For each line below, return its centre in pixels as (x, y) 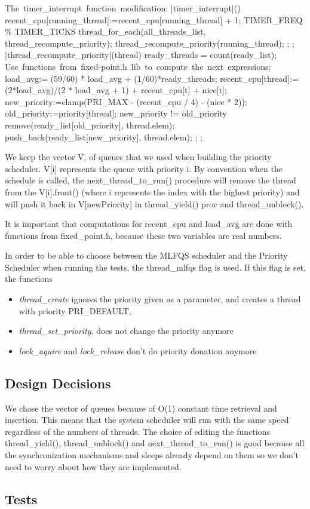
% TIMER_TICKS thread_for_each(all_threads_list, (105, 31)
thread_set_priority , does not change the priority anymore (126, 331)
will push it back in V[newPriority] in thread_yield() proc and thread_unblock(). (154, 203)
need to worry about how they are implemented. (93, 466)
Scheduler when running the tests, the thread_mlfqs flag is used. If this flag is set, (155, 267)
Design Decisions (58, 383)
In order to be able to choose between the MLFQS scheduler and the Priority (146, 255)
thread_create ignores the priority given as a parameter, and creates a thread (160, 299)
